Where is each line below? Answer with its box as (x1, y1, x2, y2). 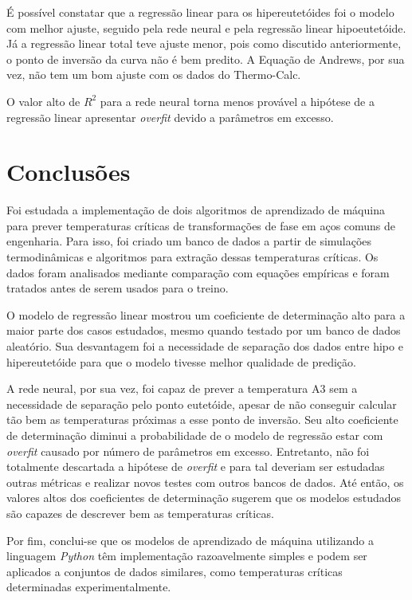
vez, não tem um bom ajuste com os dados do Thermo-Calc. (6, 66, 301, 83)
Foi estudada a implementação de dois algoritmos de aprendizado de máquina (6, 202, 385, 218)
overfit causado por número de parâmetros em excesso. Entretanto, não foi (6, 442, 370, 459)
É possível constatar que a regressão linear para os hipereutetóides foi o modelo (6, 4, 394, 20)
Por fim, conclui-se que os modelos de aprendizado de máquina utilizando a (6, 531, 374, 548)
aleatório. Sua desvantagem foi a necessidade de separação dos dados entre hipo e (6, 338, 403, 355)
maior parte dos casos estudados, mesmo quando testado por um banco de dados (6, 322, 401, 339)
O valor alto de (6, 92, 80, 109)
